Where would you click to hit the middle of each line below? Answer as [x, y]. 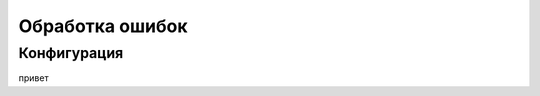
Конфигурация [71, 53]
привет [33, 78]
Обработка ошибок [103, 26]
